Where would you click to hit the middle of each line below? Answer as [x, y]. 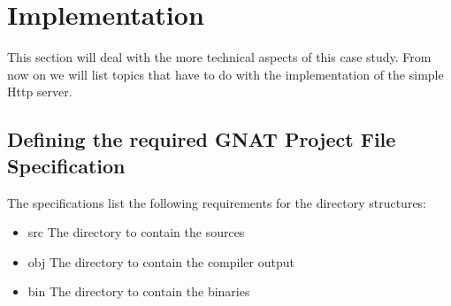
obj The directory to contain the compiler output [161, 261]
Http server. [40, 92]
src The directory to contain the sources [136, 232]
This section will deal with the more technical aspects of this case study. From [219, 57]
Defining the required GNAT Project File [202, 139]
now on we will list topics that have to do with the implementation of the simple [225, 74]
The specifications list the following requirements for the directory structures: [217, 202]
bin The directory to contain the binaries [139, 291]
